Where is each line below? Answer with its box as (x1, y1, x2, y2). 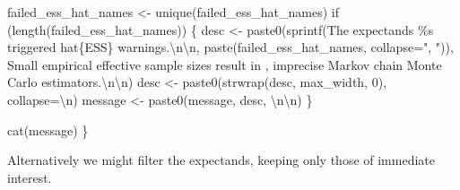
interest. (7, 168, 52, 186)
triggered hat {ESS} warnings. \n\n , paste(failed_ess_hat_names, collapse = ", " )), (7, 38, 454, 56)
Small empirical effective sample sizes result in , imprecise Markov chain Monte (7, 55, 442, 73)
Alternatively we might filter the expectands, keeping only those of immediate (7, 151, 435, 169)
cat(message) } (7, 120, 89, 139)
